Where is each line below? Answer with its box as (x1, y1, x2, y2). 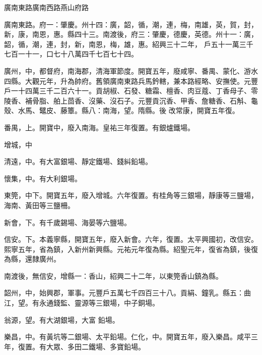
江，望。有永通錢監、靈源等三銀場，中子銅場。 (4, 297, 159, 308)
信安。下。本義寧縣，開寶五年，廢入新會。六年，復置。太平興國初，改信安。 (4, 234, 258, 244)
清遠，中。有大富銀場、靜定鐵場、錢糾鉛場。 (4, 156, 152, 167)
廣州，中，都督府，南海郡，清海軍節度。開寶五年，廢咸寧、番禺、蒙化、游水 (4, 65, 258, 76)
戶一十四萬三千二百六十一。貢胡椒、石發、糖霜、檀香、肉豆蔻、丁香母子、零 (4, 85, 258, 96)
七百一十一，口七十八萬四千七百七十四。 (4, 48, 138, 59)
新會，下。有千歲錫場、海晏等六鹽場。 (4, 217, 131, 227)
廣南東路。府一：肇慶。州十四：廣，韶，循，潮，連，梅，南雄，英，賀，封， (4, 19, 258, 29)
